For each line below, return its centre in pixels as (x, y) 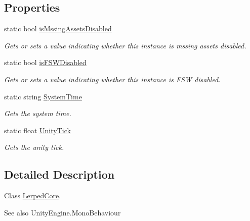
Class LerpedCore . (33, 196)
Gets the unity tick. (34, 147)
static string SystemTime (43, 96)
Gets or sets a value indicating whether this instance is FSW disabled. (112, 79)
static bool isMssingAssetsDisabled (58, 29)
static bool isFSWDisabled (45, 62)
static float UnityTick (37, 130)
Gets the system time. (38, 113)
